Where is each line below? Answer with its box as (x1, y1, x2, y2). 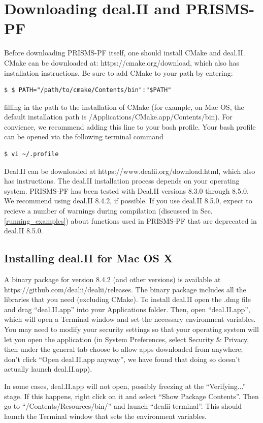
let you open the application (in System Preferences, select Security (4, 334, 214, 344)
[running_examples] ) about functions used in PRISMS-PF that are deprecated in (4, 215, 257, 226)
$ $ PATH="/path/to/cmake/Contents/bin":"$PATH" (4, 86, 172, 94)
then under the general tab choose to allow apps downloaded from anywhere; (4, 344, 243, 354)
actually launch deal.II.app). (4, 364, 92, 374)
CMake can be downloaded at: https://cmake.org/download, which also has (4, 57, 240, 68)
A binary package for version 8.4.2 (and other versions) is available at (4, 274, 221, 285)
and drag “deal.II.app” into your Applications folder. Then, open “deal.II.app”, (4, 304, 250, 314)
